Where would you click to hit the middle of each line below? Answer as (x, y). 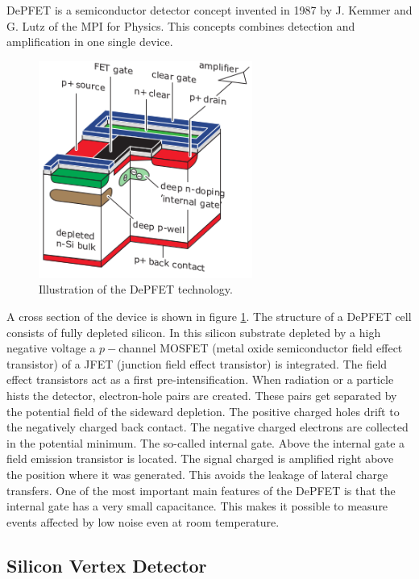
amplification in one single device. (90, 42)
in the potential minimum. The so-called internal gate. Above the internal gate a (206, 442)
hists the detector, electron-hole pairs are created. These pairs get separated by (202, 395)
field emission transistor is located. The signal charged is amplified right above (200, 458)
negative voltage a (51, 348)
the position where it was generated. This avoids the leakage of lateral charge (197, 474)
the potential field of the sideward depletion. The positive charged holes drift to (203, 411)
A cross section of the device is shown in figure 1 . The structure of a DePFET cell (209, 317)
